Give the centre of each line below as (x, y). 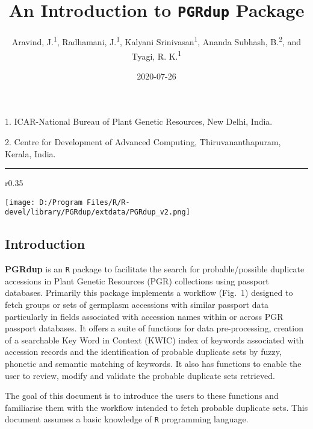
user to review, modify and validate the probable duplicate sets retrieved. (140, 375)
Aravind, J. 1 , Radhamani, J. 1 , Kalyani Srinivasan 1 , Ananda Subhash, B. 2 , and (156, 41)
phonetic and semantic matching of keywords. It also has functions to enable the (153, 364)
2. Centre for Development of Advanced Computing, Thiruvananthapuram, (143, 141)
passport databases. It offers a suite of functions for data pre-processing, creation (154, 328)
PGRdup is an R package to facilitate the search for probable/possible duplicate (155, 269)
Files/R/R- (108, 202)
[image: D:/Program (44, 202)
